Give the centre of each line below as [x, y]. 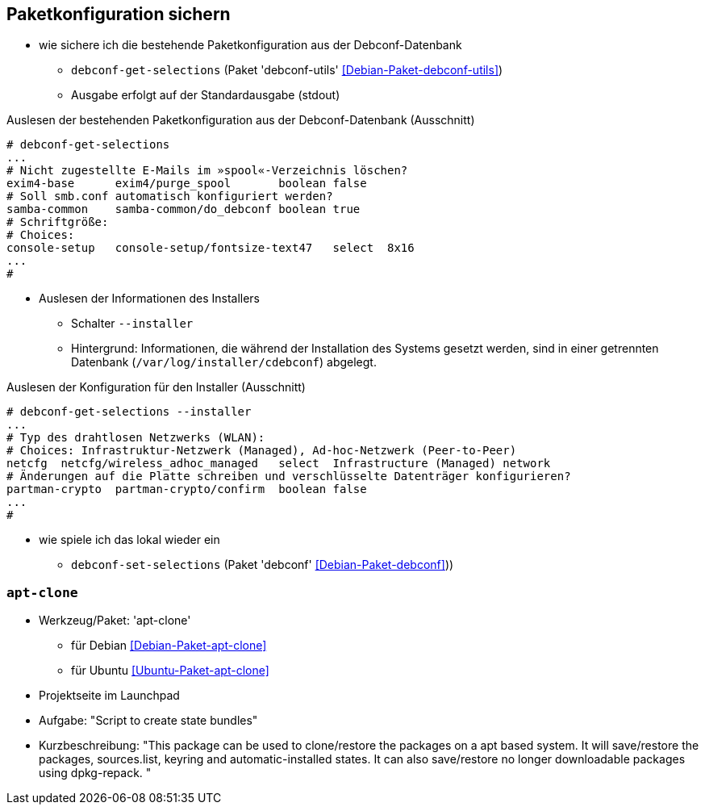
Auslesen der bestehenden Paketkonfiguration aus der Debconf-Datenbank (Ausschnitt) [241, 120]
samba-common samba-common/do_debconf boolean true [184, 209]
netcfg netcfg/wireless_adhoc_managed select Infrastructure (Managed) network [279, 464]
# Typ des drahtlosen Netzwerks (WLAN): [136, 438]
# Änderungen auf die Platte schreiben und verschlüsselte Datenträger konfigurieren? [289, 477]
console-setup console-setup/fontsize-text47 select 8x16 [211, 248]
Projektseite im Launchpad [109, 696]
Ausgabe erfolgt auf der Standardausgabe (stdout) [206, 95]
